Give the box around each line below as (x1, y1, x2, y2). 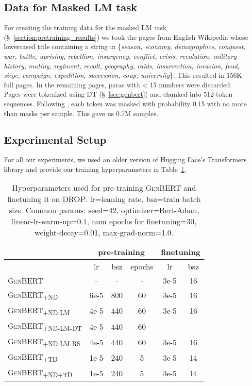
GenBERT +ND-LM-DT (8, 319, 82, 333)
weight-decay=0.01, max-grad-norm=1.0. (34, 226, 174, 238)
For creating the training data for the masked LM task (4, 22, 167, 33)
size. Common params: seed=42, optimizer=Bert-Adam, (9, 204, 200, 216)
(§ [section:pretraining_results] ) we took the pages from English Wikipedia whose (4, 32, 249, 42)
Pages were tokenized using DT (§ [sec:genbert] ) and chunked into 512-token (4, 89, 233, 99)
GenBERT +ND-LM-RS (8, 336, 81, 349)
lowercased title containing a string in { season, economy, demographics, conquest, (4, 41, 246, 51)
